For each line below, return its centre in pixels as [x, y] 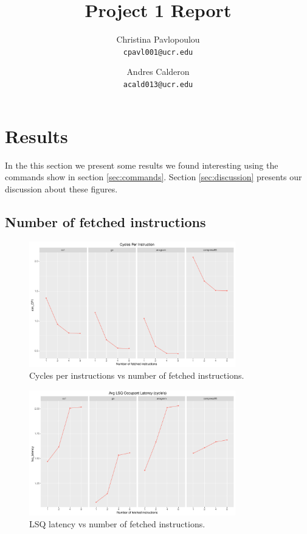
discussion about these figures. [61, 188]
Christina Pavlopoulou [158, 39]
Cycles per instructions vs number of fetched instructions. [137, 375]
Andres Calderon [158, 72]
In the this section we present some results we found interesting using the [142, 165]
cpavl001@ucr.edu [158, 52]
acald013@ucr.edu [158, 84]
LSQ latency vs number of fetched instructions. [117, 524]
